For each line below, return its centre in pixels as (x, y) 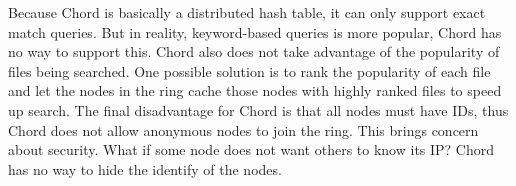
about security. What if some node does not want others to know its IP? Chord (251, 149)
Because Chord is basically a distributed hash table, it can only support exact (247, 12)
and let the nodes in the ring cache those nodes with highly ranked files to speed (255, 90)
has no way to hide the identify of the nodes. (145, 168)
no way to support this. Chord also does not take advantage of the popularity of (254, 51)
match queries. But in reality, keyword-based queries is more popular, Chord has (255, 31)
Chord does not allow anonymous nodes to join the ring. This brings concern (243, 129)
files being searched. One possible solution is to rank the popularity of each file (249, 70)
